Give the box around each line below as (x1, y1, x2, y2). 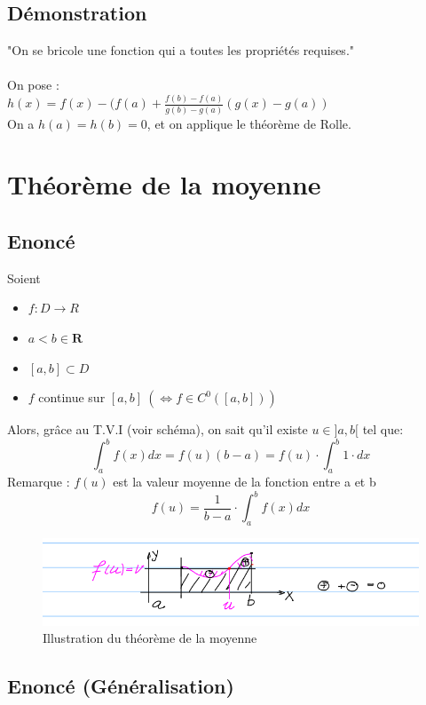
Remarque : (7, 472, 70, 491)
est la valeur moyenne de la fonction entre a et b (113, 472, 376, 491)
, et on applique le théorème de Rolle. (146, 114, 351, 132)
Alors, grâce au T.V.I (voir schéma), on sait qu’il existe (7, 420, 308, 439)
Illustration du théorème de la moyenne (43, 629, 257, 647)
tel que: (362, 420, 404, 439)
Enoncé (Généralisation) (7, 672, 234, 700)
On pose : (7, 75, 59, 94)
